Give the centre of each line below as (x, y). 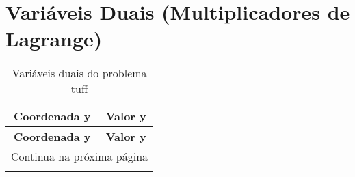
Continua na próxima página (80, 156)
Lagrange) (54, 39)
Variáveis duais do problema (79, 73)
